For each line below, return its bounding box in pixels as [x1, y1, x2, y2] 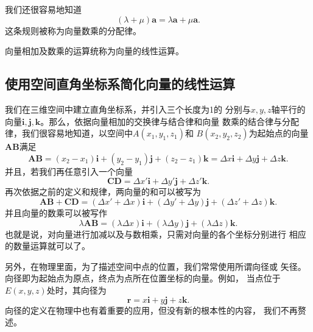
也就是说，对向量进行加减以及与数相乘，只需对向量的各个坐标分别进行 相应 [5, 227, 306, 240]
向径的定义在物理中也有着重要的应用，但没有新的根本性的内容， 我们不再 [5, 303, 298, 316]
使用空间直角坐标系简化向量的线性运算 [5, 74, 235, 93]
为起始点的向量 [248, 127, 309, 140]
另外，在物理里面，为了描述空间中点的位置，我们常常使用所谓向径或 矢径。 [5, 260, 306, 272]
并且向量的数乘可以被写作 [5, 206, 107, 219]
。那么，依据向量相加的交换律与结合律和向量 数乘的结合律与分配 [40, 115, 300, 127]
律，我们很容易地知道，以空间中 [5, 127, 133, 140]
